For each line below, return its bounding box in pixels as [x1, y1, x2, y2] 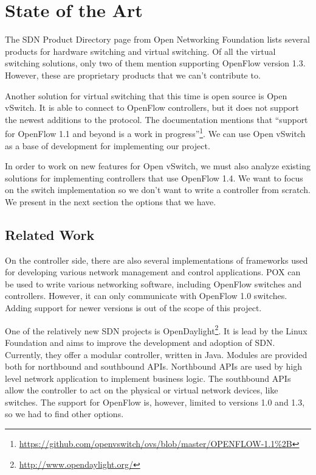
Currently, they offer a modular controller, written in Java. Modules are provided [5, 348, 307, 361]
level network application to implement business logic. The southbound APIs [5, 371, 291, 384]
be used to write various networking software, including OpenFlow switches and [5, 277, 302, 290]
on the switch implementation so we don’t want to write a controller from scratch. [5, 183, 311, 196]
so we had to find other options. [5, 407, 124, 420]
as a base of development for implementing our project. [5, 139, 210, 152]
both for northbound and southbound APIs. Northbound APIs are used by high [5, 360, 303, 373]
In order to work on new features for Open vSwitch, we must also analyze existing [5, 160, 311, 172]
